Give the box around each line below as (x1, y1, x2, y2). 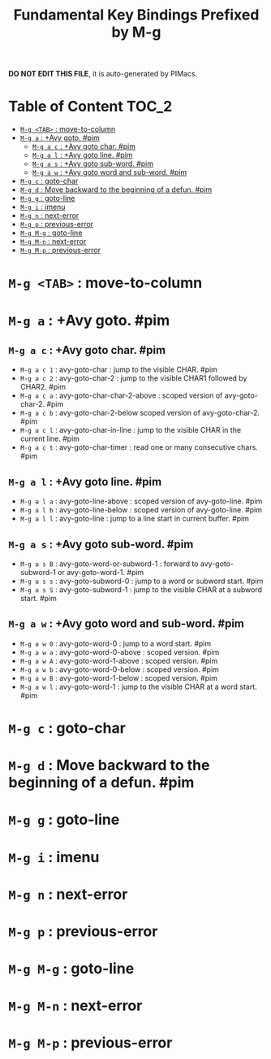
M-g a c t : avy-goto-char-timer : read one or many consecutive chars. (19, 442, 258, 452)
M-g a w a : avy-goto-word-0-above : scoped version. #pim (19, 647, 220, 656)
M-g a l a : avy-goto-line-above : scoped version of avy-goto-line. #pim (19, 496, 263, 506)
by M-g (111, 23, 161, 41)
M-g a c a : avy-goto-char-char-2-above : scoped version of (19, 390, 223, 400)
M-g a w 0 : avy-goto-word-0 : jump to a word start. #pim (19, 638, 212, 648)
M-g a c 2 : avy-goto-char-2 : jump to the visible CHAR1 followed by (19, 373, 247, 383)
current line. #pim (19, 434, 80, 444)
